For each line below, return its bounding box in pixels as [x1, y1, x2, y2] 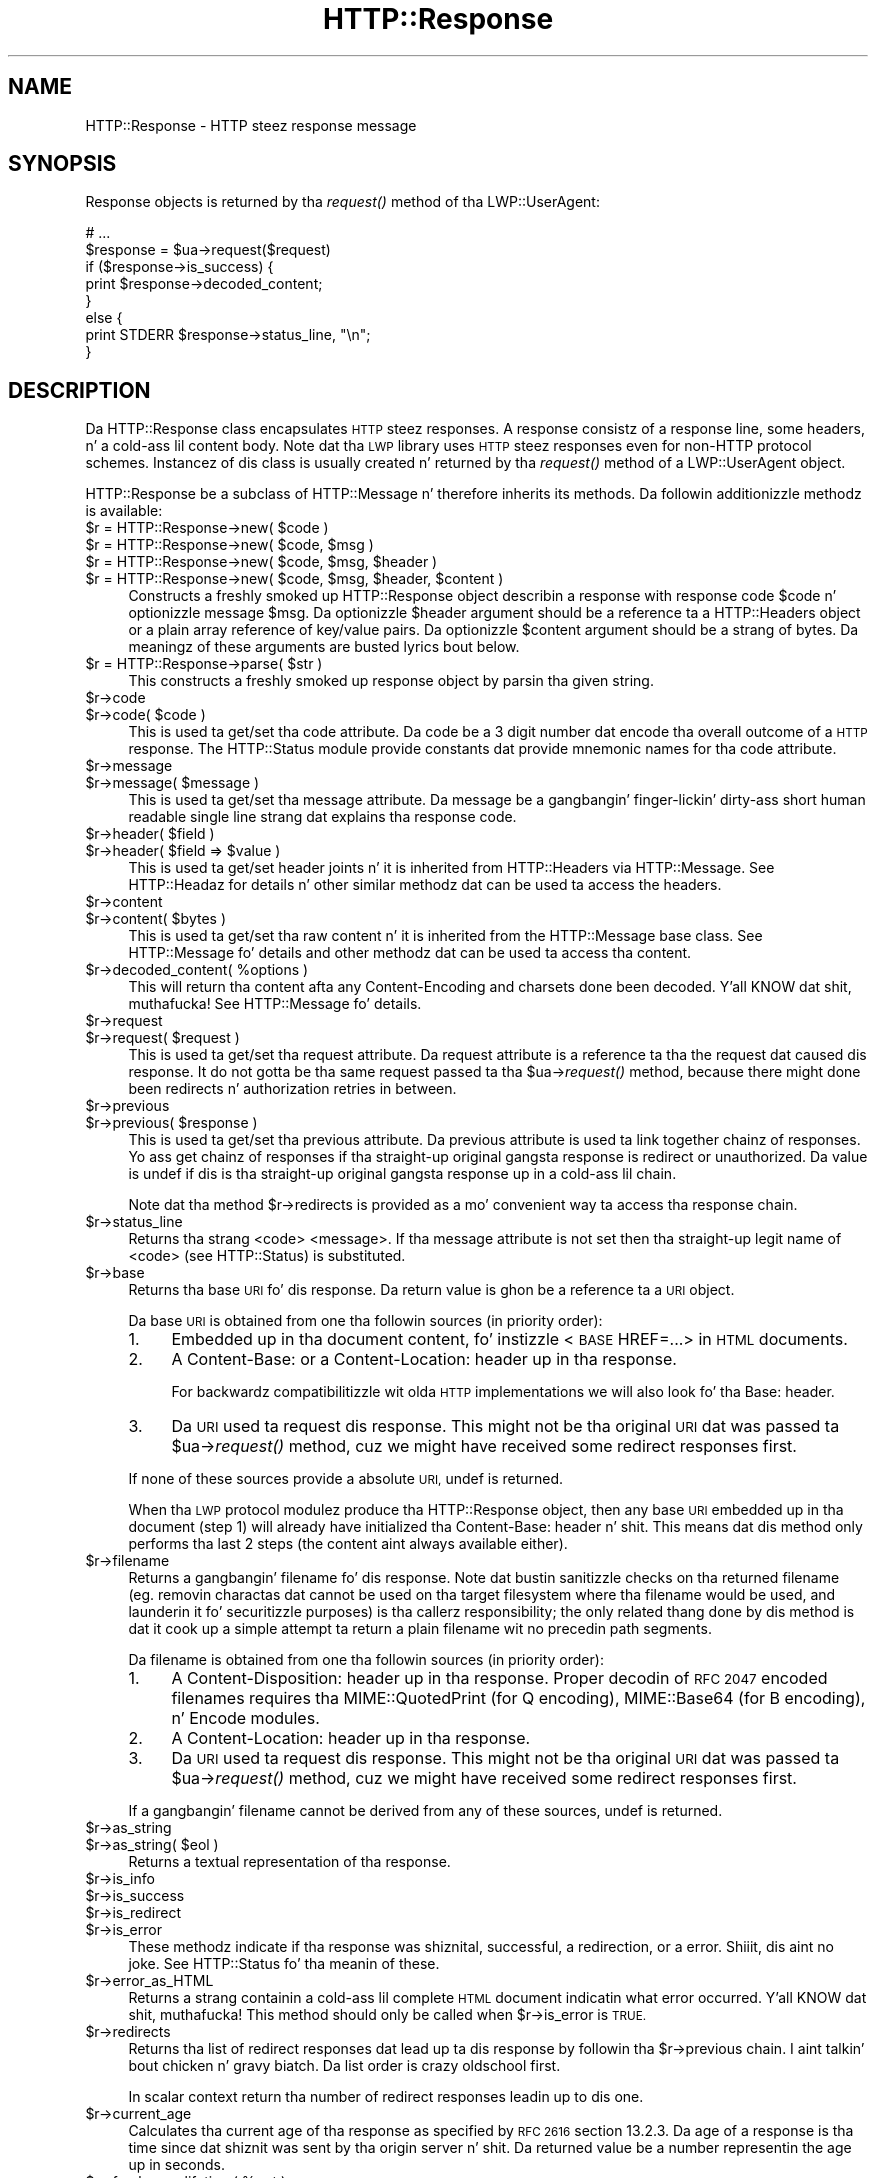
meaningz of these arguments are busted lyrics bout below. [128, 638, 520, 656]
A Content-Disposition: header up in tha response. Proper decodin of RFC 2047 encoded [171, 1668, 828, 1689]
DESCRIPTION [8, 377, 151, 403]
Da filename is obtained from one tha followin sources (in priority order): [128, 1651, 604, 1669]
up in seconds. [128, 2156, 225, 2174]
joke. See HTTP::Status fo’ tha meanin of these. [128, 1955, 440, 1973]
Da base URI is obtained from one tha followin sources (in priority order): [128, 1312, 603, 1330]
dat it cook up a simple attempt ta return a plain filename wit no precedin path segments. [128, 1620, 712, 1638]
